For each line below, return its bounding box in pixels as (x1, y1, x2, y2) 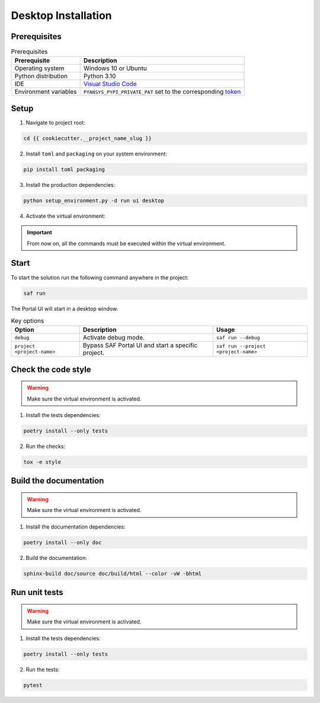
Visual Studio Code (83, 80, 137, 88)
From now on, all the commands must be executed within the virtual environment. (27, 240, 226, 247)
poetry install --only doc (23, 539, 102, 546)
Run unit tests (11, 587, 63, 597)
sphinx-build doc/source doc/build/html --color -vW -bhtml (23, 570, 202, 577)
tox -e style (23, 459, 62, 466)
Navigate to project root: (25, 119, 85, 126)
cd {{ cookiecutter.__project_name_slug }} (23, 135, 152, 142)
